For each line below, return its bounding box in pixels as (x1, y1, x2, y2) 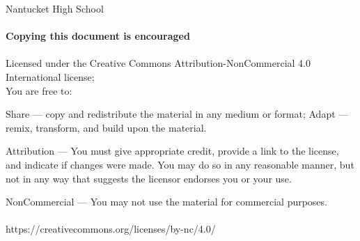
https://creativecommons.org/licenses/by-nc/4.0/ (6, 221, 216, 236)
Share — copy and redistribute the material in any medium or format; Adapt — (6, 107, 349, 121)
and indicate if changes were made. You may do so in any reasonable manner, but (6, 157, 354, 171)
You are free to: (6, 83, 72, 98)
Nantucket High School (6, 1, 104, 15)
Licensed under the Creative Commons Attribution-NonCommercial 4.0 (6, 56, 311, 70)
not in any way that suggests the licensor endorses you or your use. (6, 171, 292, 185)
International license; (6, 69, 95, 84)
